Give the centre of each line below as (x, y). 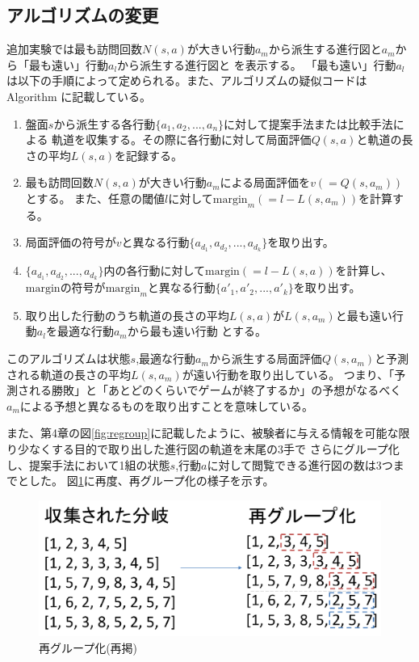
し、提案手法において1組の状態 (88, 464)
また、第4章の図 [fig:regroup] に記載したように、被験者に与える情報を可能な (203, 433)
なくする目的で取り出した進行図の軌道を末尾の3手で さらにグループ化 (214, 449)
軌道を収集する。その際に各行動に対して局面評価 (182, 139)
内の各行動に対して (154, 270)
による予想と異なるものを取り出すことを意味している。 (166, 405)
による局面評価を (265, 182)
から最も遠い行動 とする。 (197, 331)
